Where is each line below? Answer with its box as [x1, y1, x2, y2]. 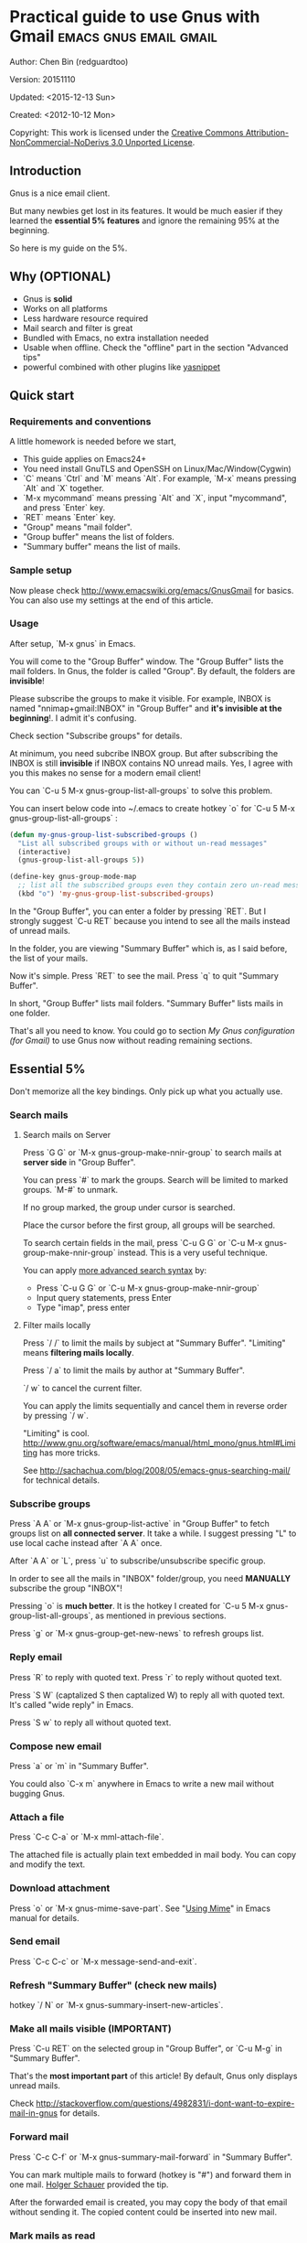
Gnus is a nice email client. [9, 188, 111, 199]
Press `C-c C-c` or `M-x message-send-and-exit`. [9, 1956, 197, 1967]
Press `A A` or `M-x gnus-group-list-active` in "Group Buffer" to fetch [9, 1519, 270, 1529]
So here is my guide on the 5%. [9, 242, 128, 253]
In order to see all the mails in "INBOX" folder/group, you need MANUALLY [9, 1573, 291, 1584]
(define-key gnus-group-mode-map [9, 872, 137, 882]
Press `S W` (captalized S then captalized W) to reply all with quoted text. [9, 1690, 285, 1701]
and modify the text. [9, 1859, 86, 1870]
